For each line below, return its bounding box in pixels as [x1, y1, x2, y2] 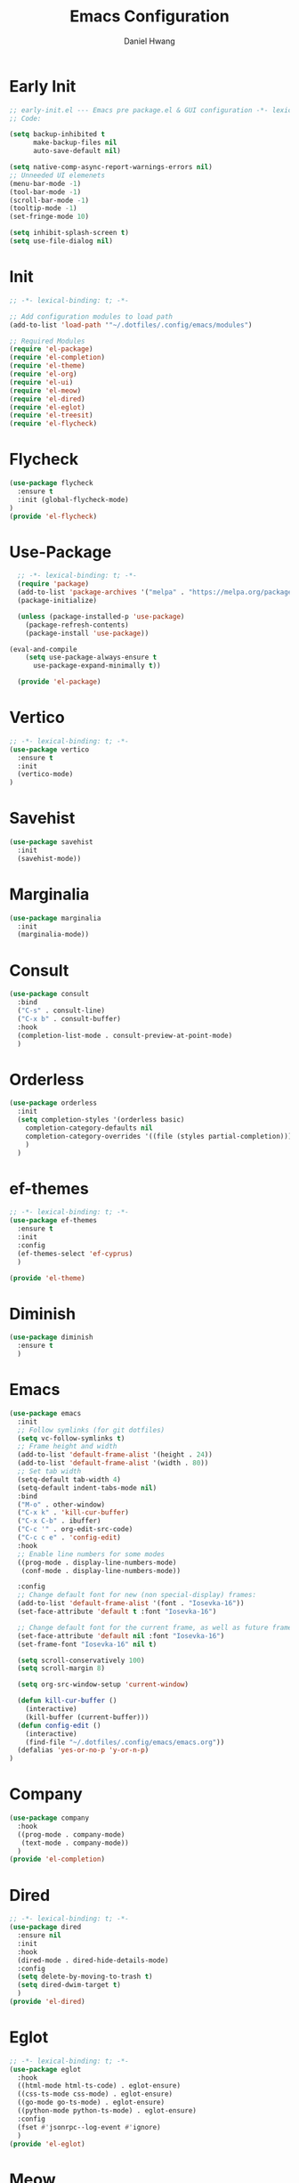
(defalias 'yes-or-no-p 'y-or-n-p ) [17, 1746, 149, 1755]
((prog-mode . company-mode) [17, 1830, 125, 1839]
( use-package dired [9, 1923, 82, 1932]
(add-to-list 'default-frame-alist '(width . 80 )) [17, 1458, 209, 1468]
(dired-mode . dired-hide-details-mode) [17, 1956, 169, 1965]
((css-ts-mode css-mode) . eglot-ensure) [17, 2090, 174, 2098]
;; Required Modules [9, 337, 86, 345]
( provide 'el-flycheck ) [9, 512, 98, 521]
